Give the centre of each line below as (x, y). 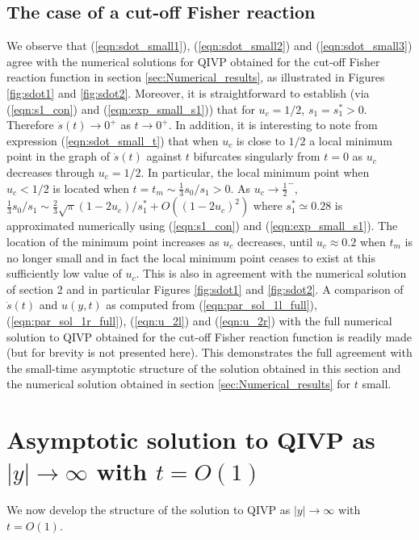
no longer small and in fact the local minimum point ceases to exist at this (191, 257)
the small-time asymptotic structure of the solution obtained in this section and (204, 368)
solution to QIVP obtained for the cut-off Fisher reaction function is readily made (209, 336)
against (164, 156)
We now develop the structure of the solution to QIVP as (149, 510)
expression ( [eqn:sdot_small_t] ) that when (113, 140)
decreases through (51, 172)
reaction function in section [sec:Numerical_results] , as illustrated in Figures (196, 77)
